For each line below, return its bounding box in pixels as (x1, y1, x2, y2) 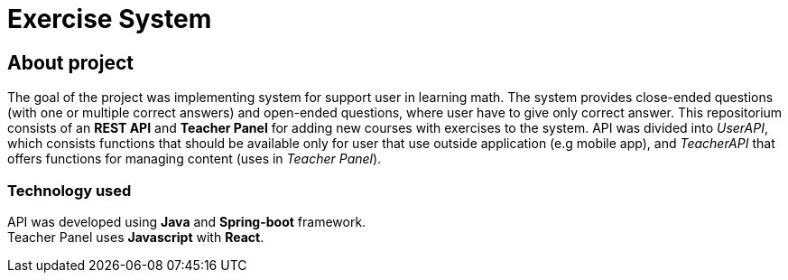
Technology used (7, 181, 132, 200)
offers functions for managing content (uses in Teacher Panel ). (7, 151, 382, 167)
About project (7, 51, 134, 74)
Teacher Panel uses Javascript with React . (7, 229, 264, 245)
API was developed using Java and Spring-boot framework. (7, 213, 366, 229)
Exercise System (7, 4, 212, 34)
